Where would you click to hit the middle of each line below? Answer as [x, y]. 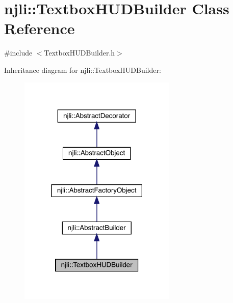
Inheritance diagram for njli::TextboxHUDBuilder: [83, 70]
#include [18, 53]
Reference [40, 28]
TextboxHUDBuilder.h [80, 53]
